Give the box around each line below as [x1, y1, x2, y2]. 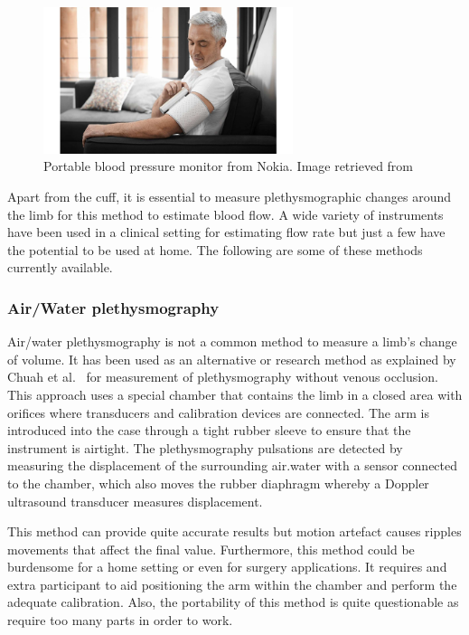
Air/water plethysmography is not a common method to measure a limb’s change [7, 332, 457, 351]
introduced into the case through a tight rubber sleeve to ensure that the [7, 421, 411, 440]
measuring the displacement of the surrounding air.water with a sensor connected [7, 456, 458, 475]
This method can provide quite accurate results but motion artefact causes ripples [7, 522, 462, 541]
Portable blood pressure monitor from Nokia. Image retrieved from [43, 156, 414, 175]
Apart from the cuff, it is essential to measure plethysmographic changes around [7, 186, 452, 205]
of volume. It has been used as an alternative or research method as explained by [7, 349, 456, 368]
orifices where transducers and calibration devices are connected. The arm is [7, 403, 429, 422]
